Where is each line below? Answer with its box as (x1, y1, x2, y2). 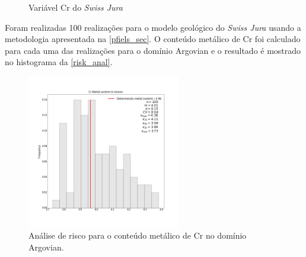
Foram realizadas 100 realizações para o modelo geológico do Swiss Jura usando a (5, 21, 301, 33)
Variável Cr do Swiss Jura (28, 1, 123, 13)
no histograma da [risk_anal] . (5, 56, 113, 68)
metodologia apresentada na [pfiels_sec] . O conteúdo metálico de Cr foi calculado (5, 33, 301, 45)
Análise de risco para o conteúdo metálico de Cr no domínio (28, 229, 247, 241)
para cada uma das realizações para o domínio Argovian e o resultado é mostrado (5, 44, 301, 56)
